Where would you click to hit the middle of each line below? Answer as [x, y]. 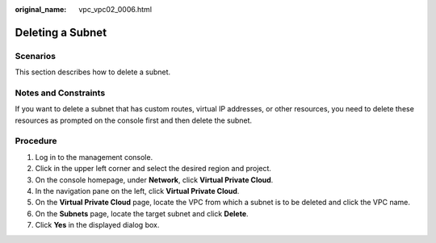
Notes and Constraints [60, 93]
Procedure [36, 141]
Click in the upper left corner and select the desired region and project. [153, 169]
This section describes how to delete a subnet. [93, 72]
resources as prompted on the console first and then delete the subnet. [134, 120]
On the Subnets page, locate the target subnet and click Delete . [142, 213]
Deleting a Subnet [61, 32]
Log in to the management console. [94, 157]
